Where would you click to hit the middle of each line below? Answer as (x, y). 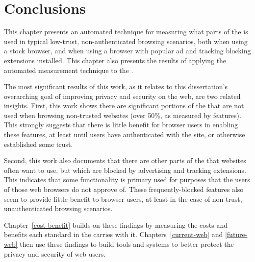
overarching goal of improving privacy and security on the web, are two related (122, 96)
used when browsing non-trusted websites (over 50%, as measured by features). (123, 115)
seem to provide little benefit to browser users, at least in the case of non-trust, (123, 199)
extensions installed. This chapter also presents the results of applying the (115, 60)
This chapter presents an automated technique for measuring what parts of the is (126, 32)
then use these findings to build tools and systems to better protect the (127, 244)
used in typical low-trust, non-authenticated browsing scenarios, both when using (126, 41)
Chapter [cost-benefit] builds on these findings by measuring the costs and (116, 225)
